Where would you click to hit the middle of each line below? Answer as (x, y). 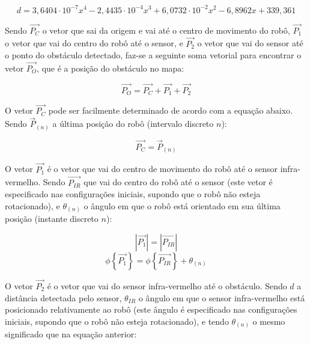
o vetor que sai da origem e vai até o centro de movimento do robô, (166, 30)
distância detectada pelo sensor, (63, 297)
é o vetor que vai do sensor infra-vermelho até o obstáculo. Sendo (167, 286)
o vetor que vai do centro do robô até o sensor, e (94, 43)
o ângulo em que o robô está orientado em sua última (182, 205)
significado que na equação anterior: (71, 334)
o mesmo (269, 321)
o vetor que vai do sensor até (250, 43)
